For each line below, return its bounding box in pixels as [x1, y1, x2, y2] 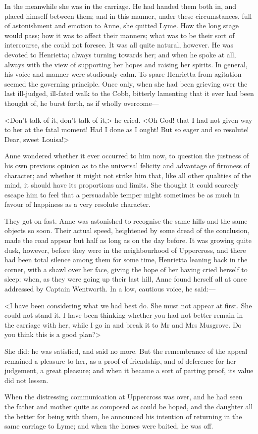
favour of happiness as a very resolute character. [4, 199, 151, 209]
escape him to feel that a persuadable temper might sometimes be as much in [4, 189, 240, 199]
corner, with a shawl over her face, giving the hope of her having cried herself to [4, 264, 248, 274]
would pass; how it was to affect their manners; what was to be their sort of [4, 30, 235, 40]
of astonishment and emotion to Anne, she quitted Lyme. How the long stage [4, 20, 239, 31]
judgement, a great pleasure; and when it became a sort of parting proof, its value [4, 365, 254, 376]
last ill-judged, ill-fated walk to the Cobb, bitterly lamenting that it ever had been [4, 88, 254, 98]
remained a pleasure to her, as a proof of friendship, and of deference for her [4, 355, 236, 366]
